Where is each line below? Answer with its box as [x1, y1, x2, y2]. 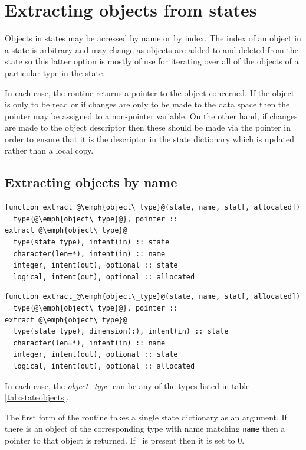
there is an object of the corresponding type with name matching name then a [5, 422, 285, 435]
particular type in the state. [5, 66, 106, 79]
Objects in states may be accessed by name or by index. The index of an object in [5, 32, 301, 44]
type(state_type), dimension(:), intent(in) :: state [13, 327, 229, 336]
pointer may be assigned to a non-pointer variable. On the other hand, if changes [5, 109, 298, 122]
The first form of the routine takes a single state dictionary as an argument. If [5, 410, 287, 423]
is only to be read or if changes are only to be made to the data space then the [5, 98, 290, 110]
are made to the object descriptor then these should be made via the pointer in [5, 121, 291, 133]
